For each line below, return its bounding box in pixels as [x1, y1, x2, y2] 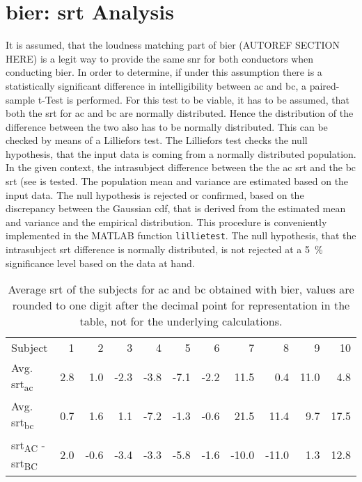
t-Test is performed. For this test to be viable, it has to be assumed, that [38, 92, 350, 106]
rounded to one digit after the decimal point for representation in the [12, 297, 350, 314]
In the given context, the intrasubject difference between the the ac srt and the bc [6, 160, 356, 175]
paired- [309, 78, 340, 93]
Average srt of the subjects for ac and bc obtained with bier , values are [8, 281, 354, 298]
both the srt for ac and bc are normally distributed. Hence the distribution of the [6, 106, 354, 120]
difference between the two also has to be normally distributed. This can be [6, 119, 328, 134]
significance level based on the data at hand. [6, 255, 195, 270]
